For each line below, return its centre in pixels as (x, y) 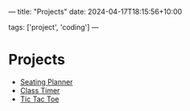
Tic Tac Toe (39, 99)
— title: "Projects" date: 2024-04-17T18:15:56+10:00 (95, 12)
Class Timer (40, 90)
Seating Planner (46, 82)
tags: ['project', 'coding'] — (54, 27)
